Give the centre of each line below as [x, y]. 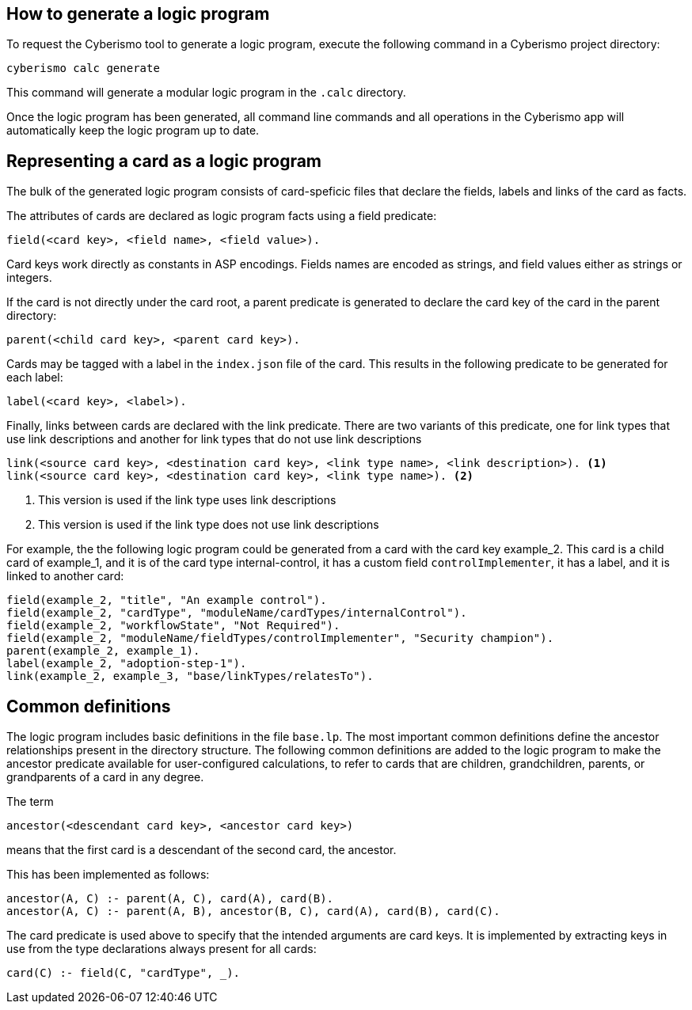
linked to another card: [65, 576]
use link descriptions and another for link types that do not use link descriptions [214, 439]
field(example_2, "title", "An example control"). [167, 600]
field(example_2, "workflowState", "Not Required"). [173, 626]
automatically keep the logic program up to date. [133, 131]
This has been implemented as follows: [108, 875]
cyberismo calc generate [83, 68]
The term [30, 802]
